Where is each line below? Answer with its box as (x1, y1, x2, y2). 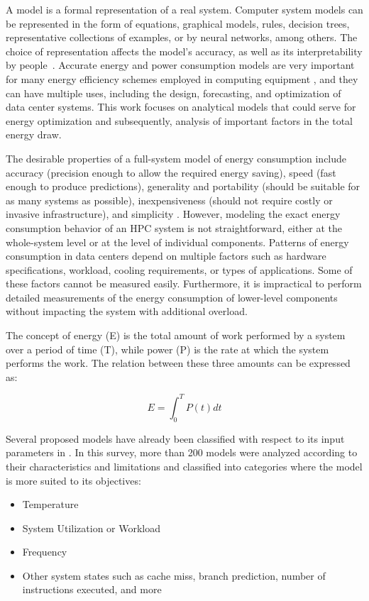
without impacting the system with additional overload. (6, 304, 248, 319)
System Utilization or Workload (22, 520, 161, 535)
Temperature (22, 497, 79, 512)
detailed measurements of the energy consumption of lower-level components (6, 290, 338, 304)
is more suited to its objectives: (6, 473, 141, 487)
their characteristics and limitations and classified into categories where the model (6, 458, 363, 473)
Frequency (22, 544, 67, 559)
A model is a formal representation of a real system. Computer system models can (6, 2, 363, 16)
